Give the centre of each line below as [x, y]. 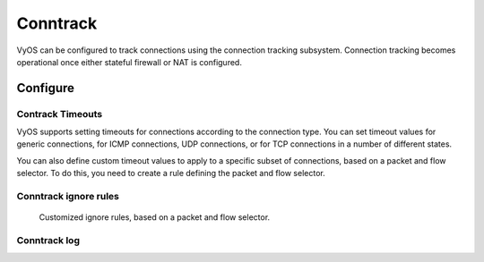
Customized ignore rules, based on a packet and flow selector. [155, 217]
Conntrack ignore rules [68, 197]
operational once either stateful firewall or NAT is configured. [129, 62]
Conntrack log [48, 240]
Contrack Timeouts [60, 114]
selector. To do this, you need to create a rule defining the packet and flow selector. [171, 173]
